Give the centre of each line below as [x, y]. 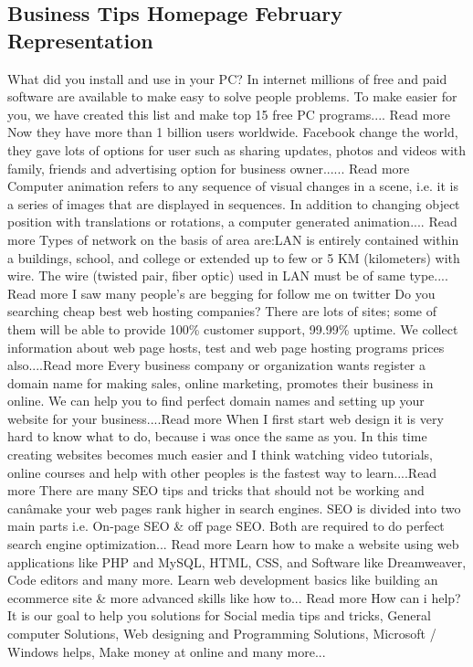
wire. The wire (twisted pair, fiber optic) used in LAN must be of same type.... [228, 275]
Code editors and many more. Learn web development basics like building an [223, 580]
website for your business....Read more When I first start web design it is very [226, 418]
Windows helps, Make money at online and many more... [167, 651]
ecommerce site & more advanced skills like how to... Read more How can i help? [234, 597]
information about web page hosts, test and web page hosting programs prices [226, 347]
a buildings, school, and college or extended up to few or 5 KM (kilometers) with [234, 257]
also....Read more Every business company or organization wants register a [217, 365]
